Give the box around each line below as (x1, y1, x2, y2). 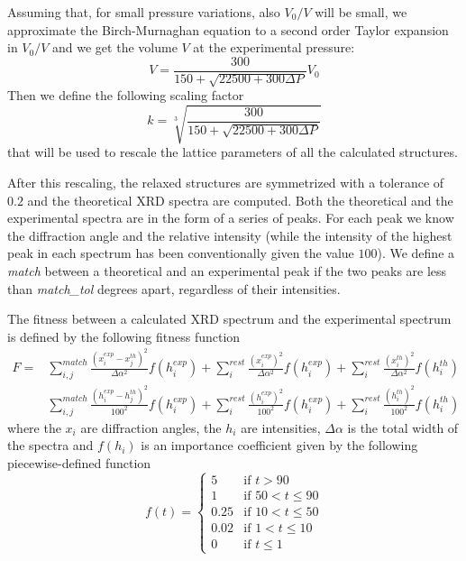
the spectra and (7, 436, 94, 455)
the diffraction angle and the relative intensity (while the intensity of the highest (7, 225, 452, 244)
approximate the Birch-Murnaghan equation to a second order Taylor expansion (7, 20, 449, 39)
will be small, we (315, 3, 407, 21)
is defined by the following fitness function (7, 326, 241, 345)
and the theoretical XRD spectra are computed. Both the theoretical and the (27, 190, 453, 209)
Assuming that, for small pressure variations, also (7, 3, 280, 21)
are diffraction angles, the (80, 418, 222, 437)
